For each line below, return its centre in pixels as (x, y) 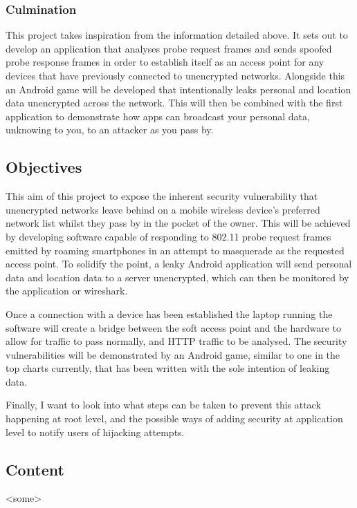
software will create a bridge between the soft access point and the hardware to (174, 327)
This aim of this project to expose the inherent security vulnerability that (162, 196)
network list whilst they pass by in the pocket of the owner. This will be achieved (178, 223)
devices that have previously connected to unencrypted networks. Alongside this (175, 75)
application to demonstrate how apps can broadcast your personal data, (158, 116)
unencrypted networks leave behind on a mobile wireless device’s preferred (163, 209)
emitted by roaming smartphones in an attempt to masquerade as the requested (175, 250)
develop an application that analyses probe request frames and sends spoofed (169, 48)
